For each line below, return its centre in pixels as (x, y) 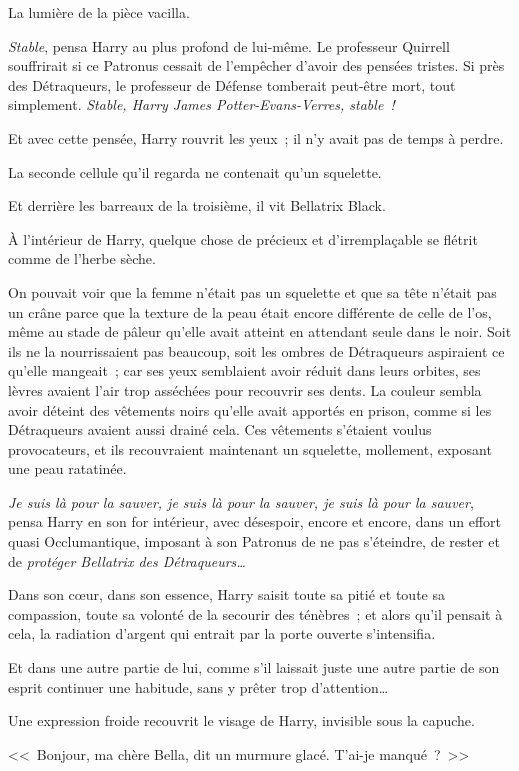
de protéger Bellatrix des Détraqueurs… (127, 560)
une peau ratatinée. (67, 468)
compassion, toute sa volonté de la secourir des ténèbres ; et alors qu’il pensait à (255, 613)
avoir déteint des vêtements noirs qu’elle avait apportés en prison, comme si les (250, 409)
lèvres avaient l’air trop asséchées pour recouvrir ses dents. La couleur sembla (245, 389)
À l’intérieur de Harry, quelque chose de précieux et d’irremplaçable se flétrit (243, 238)
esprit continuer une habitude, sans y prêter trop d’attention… (198, 686)
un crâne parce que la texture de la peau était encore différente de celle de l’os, (250, 311)
